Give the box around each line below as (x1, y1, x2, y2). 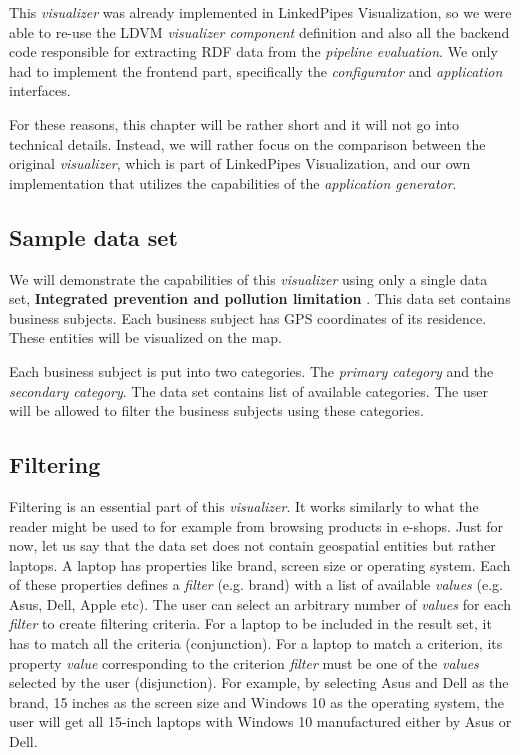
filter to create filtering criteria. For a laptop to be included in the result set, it (9, 613, 492, 634)
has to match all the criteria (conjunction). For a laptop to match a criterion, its (9, 633, 503, 654)
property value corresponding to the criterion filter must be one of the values (9, 652, 479, 673)
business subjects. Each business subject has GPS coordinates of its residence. (9, 307, 487, 328)
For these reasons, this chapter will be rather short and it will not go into (9, 113, 459, 134)
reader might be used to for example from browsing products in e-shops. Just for (9, 515, 504, 536)
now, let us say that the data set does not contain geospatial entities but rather (9, 535, 496, 556)
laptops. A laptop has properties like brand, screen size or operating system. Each (9, 554, 511, 575)
